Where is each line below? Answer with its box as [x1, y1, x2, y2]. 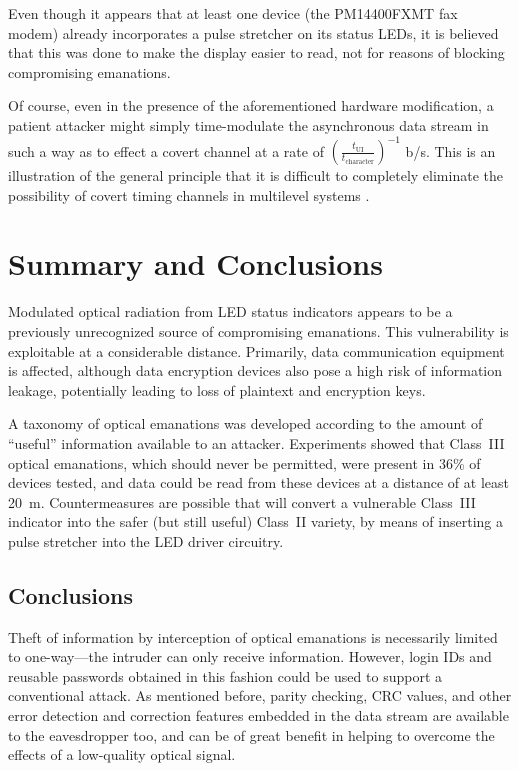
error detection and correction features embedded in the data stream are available [8, 705, 509, 726]
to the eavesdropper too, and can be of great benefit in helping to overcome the [8, 724, 495, 745]
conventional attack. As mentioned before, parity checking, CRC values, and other [8, 685, 512, 706]
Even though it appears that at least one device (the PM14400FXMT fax [8, 3, 458, 23]
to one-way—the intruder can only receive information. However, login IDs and [8, 646, 492, 667]
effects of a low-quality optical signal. [8, 744, 236, 765]
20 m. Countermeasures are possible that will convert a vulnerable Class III [8, 491, 476, 512]
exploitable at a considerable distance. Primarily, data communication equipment [8, 340, 505, 361]
